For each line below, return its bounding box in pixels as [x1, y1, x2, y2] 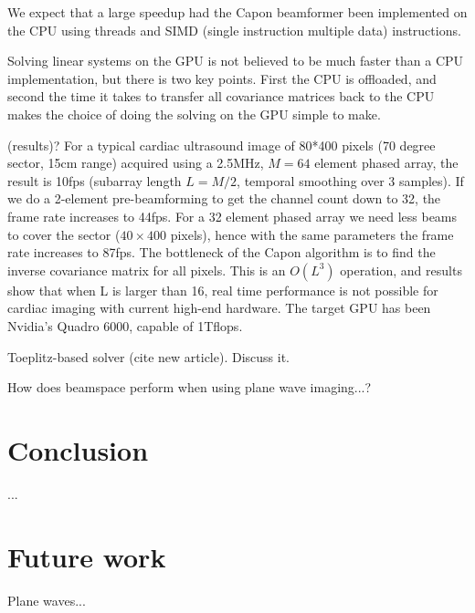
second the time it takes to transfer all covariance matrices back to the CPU [7, 87, 435, 106]
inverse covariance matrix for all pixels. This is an [7, 260, 286, 279]
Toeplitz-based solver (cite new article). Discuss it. [7, 347, 290, 366]
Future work [7, 537, 166, 575]
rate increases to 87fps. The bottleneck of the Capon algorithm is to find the [7, 243, 436, 262]
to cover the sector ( [7, 224, 121, 244]
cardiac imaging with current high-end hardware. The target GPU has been [7, 298, 431, 317]
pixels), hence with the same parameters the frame [170, 224, 454, 244]
